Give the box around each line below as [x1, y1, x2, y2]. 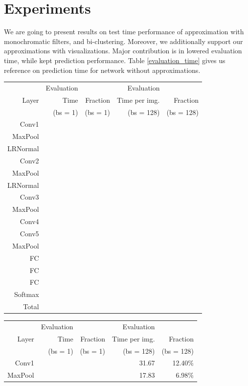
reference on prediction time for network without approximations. [4, 65, 201, 75]
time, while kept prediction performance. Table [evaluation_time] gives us [4, 55, 225, 65]
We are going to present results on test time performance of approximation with [4, 26, 244, 37]
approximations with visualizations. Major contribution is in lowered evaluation [4, 45, 242, 56]
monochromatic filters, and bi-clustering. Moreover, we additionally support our [4, 36, 243, 46]
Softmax [14, 289, 39, 299]
